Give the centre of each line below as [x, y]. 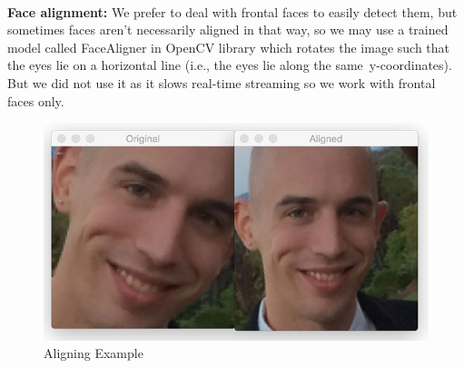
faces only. [36, 100]
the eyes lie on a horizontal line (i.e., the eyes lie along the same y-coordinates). [230, 65]
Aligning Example [94, 353]
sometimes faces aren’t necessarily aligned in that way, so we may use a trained [228, 30]
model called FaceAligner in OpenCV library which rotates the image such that [229, 47]
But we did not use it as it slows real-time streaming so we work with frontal [222, 82]
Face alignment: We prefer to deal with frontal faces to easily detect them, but [232, 11]
